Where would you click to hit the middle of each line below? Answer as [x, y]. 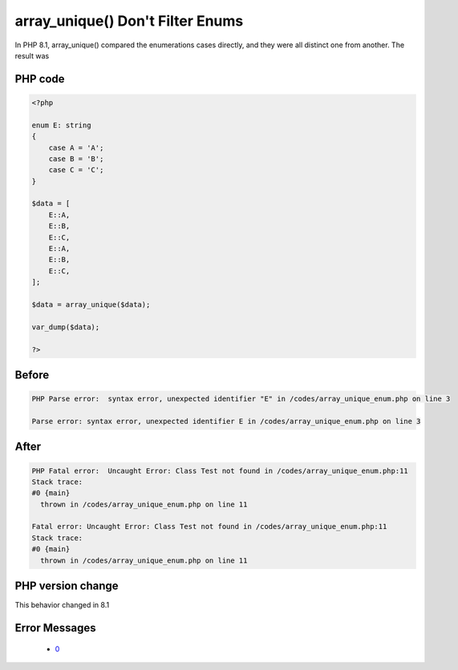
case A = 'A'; [76, 147]
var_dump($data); [66, 327]
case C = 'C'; [76, 170]
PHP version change [67, 586]
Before [32, 375]
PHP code [40, 79]
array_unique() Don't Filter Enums [129, 21]
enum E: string [61, 125]
